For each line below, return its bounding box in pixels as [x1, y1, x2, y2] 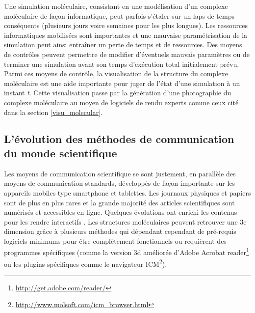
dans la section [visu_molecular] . [4, 107, 102, 117]
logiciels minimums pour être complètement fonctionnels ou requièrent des [4, 235, 227, 246]
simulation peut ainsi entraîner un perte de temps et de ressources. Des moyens [4, 39, 242, 50]
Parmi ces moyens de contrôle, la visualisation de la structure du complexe [4, 68, 228, 79]
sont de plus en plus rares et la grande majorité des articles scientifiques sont [4, 197, 235, 207]
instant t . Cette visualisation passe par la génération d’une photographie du [4, 87, 231, 98]
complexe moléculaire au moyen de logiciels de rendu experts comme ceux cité [4, 97, 239, 107]
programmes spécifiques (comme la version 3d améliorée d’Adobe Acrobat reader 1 [4, 246, 249, 257]
